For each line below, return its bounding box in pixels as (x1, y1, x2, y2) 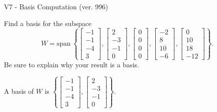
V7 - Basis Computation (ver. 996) (4, 1, 108, 11)
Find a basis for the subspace (4, 18, 92, 28)
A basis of (4, 86, 34, 96)
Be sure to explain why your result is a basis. (4, 59, 140, 69)
